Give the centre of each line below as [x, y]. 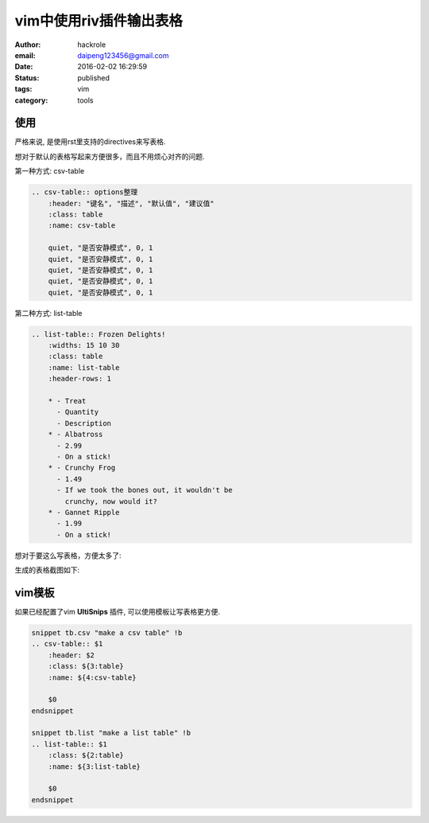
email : [25, 55]
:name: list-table [84, 367]
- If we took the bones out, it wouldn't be [145, 490]
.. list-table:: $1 [69, 744]
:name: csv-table [82, 226]
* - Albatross [75, 435]
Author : [28, 45]
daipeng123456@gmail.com [124, 55]
